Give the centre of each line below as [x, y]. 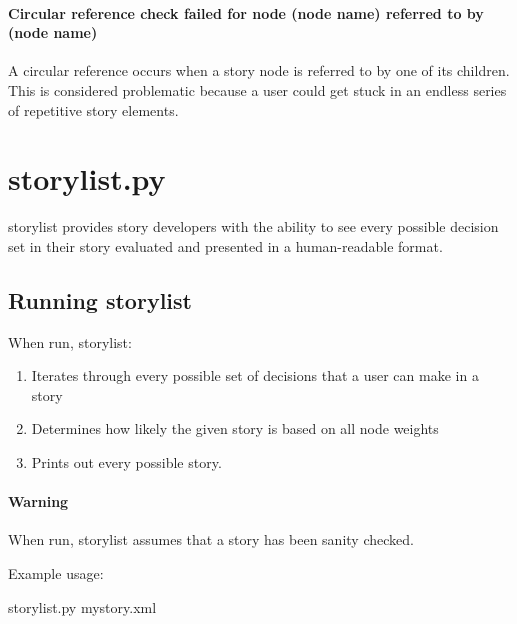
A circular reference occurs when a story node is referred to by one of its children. [259, 70]
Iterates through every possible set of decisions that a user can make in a [255, 375]
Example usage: [56, 573]
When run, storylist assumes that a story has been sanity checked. [211, 539]
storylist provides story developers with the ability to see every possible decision [253, 226]
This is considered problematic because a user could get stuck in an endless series [257, 89]
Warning [38, 501]
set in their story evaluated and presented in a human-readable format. [225, 245]
